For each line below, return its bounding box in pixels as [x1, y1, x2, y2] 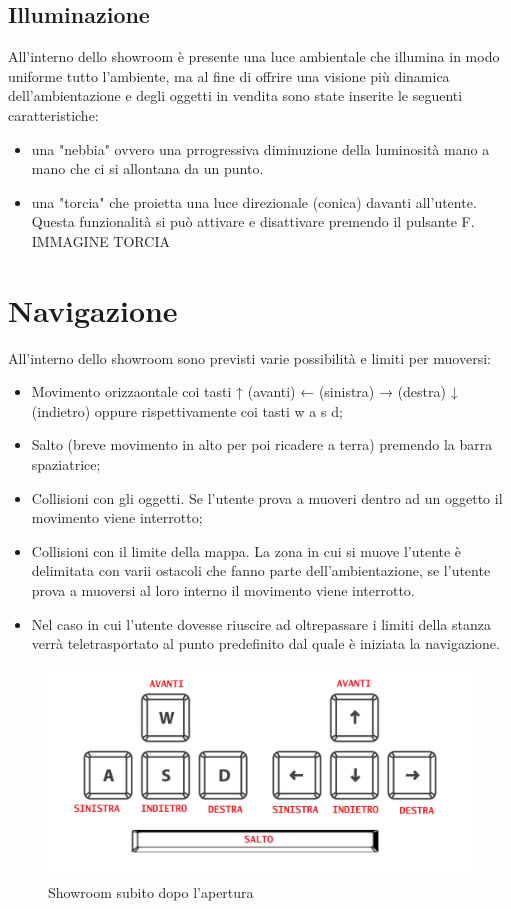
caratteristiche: [8, 104, 99, 125]
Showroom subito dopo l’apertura [48, 881, 254, 902]
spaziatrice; [31, 454, 101, 475]
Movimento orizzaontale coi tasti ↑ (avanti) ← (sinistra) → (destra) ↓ [31, 381, 458, 402]
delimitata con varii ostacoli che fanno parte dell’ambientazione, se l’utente [31, 560, 491, 581]
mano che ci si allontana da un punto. [31, 158, 264, 179]
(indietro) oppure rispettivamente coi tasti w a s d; [31, 400, 343, 421]
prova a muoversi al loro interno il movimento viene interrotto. [31, 580, 415, 601]
